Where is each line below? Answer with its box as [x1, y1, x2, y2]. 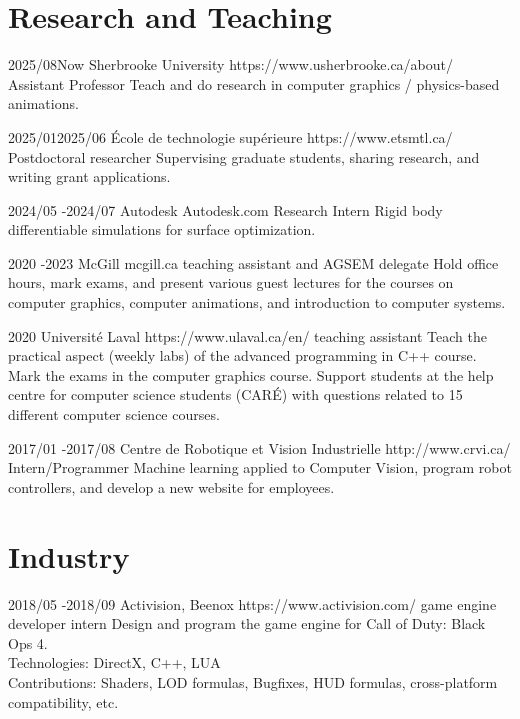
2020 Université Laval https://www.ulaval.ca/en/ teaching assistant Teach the [8, 325, 487, 346]
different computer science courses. [8, 404, 220, 425]
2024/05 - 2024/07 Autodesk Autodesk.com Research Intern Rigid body [8, 199, 443, 220]
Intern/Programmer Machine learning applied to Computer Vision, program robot [8, 457, 512, 478]
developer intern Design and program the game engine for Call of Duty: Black [8, 613, 486, 634]
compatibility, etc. [8, 691, 119, 712]
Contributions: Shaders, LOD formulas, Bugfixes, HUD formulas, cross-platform [8, 671, 498, 692]
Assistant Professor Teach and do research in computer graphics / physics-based [8, 73, 500, 94]
